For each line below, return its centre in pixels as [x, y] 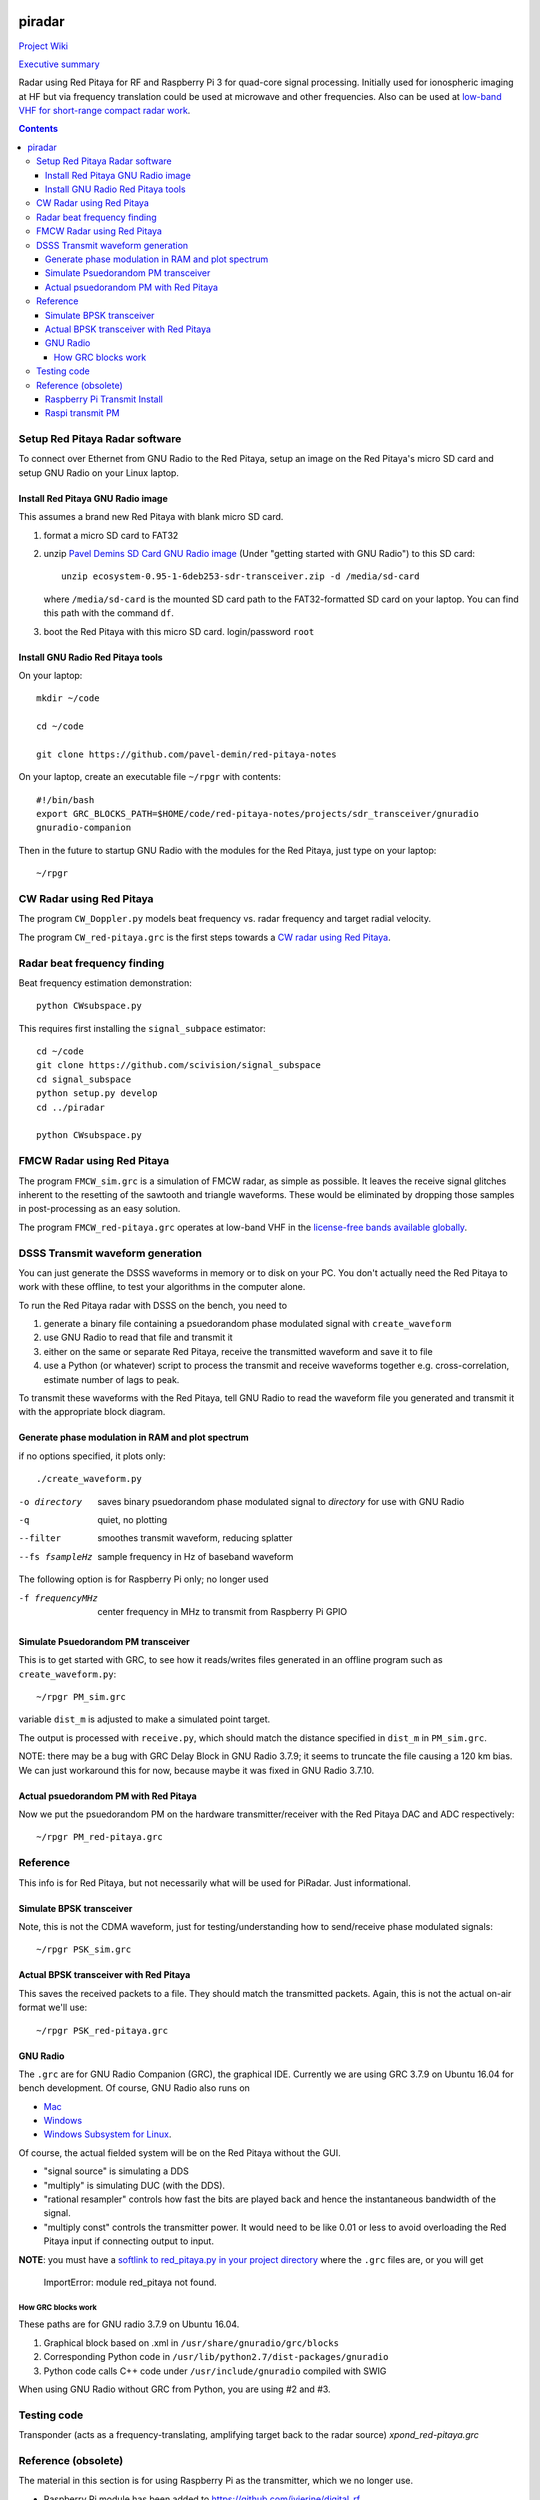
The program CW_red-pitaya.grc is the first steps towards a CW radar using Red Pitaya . [204, 937]
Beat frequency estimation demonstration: [105, 982]
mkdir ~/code [68, 698]
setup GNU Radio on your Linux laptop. [99, 472]
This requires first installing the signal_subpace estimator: [142, 1028]
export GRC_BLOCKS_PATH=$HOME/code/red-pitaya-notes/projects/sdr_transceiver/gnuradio [258, 814]
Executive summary [59, 64]
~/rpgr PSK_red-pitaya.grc [102, 2030]
